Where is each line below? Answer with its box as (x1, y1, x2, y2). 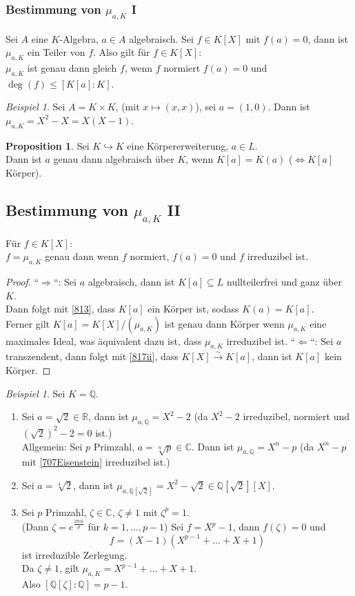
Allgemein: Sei (21, 439, 83, 453)
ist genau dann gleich (27, 60, 117, 74)
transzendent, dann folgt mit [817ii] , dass (6, 349, 179, 364)
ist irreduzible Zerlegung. (21, 547, 128, 562)
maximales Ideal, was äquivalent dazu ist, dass (6, 333, 202, 348)
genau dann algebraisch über (53, 152, 174, 166)
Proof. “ (6, 274, 39, 288)
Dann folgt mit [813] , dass (6, 301, 116, 316)
